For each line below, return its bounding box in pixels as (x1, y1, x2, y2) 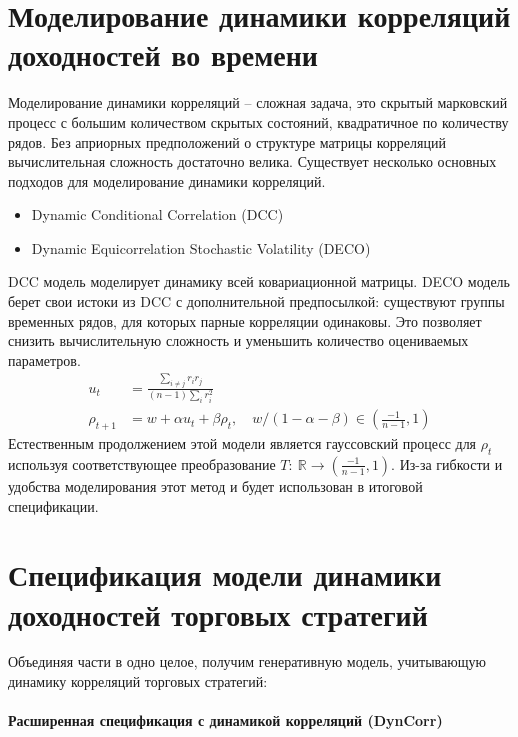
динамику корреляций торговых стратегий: (8, 671, 268, 692)
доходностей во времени (8, 34, 318, 75)
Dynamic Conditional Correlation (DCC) (31, 204, 284, 225)
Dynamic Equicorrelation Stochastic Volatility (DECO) (31, 237, 371, 258)
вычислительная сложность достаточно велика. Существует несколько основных (8, 151, 497, 172)
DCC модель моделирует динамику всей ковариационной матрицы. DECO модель (8, 271, 510, 292)
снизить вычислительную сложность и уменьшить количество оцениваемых (8, 330, 469, 351)
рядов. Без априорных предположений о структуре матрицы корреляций (8, 131, 446, 152)
